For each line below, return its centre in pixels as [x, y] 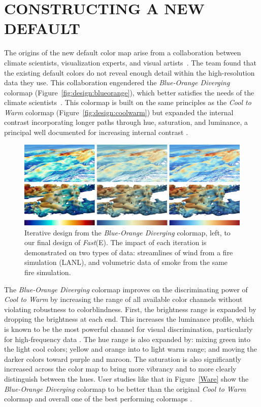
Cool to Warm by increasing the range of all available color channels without [123, 299]
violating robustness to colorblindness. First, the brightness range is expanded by [130, 309]
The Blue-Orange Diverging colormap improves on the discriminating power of [126, 289]
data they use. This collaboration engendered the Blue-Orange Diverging [117, 82]
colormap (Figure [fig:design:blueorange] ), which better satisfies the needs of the [129, 92]
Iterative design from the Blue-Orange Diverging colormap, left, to [127, 232]
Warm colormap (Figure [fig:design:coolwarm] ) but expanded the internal [119, 112]
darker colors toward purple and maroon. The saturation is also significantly [123, 359]
